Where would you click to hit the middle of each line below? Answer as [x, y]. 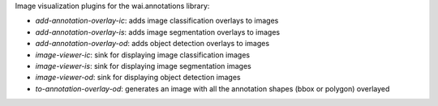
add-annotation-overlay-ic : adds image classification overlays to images [157, 21]
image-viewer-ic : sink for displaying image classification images [143, 55]
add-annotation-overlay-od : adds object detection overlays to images [152, 44]
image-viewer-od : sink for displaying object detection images [138, 78]
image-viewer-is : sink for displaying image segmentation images [143, 66]
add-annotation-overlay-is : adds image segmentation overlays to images [158, 32]
